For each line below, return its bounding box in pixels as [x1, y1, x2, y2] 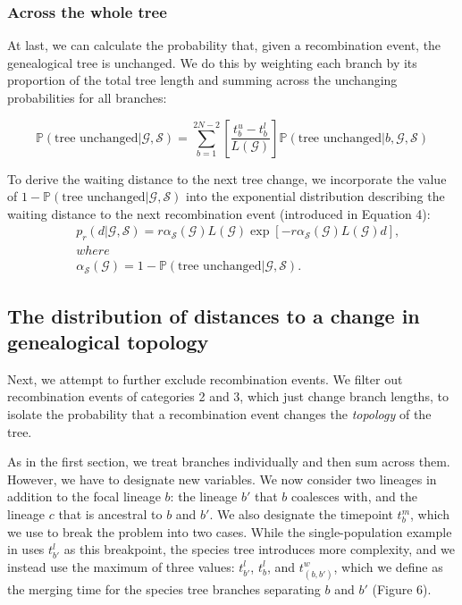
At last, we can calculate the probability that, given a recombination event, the [7, 36, 441, 55]
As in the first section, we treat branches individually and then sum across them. [7, 452, 450, 471]
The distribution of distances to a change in [7, 301, 420, 329]
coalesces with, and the [290, 487, 417, 506]
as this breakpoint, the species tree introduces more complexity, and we [63, 540, 456, 559]
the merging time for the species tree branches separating [7, 579, 321, 598]
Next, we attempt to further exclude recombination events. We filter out [7, 369, 403, 388]
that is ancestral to [58, 505, 163, 524]
